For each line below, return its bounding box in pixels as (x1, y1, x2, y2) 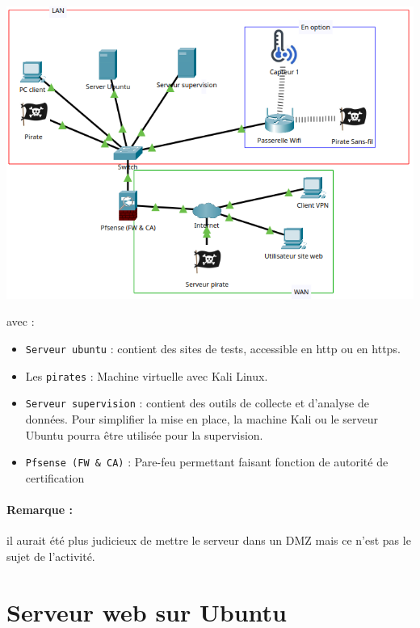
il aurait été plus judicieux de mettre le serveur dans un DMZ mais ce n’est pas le (6, 532, 411, 549)
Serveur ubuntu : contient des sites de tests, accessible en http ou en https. (25, 339, 401, 356)
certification (25, 469, 85, 486)
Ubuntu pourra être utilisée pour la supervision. (25, 426, 263, 443)
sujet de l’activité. (6, 547, 95, 564)
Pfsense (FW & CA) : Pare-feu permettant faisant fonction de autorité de (25, 453, 388, 470)
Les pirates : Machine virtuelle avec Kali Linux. (25, 367, 268, 384)
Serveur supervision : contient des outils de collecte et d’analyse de (25, 394, 369, 411)
